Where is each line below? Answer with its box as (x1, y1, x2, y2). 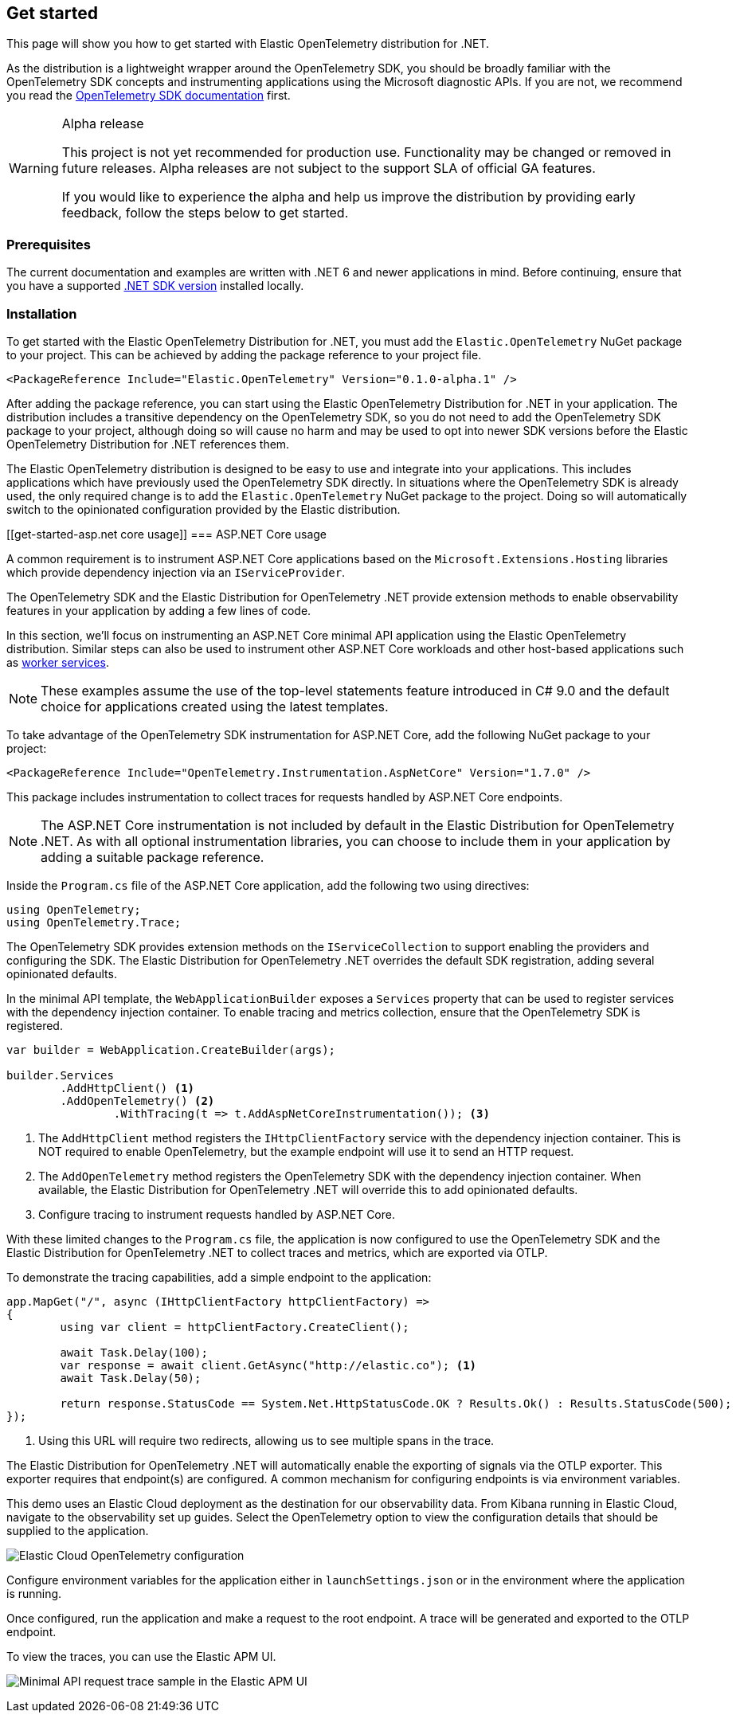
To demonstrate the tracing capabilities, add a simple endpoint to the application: (6, 1270, 432, 1284)
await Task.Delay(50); (60, 1371, 202, 1384)
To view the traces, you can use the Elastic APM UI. (6, 1649, 276, 1663)
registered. (6, 1018, 63, 1032)
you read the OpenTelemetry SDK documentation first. (6, 88, 291, 103)
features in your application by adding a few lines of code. (6, 603, 311, 617)
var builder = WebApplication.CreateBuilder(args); (6, 1043, 336, 1056)
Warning (9, 160, 59, 177)
